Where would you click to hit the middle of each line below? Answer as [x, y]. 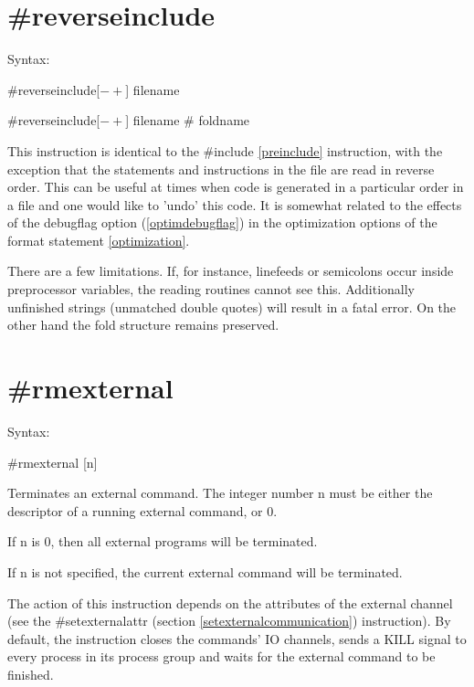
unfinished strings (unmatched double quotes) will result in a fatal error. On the [232, 307]
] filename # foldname [188, 120]
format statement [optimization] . [99, 240]
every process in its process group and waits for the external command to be [221, 656]
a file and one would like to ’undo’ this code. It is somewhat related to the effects [235, 204]
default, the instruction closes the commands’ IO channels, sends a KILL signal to [237, 638]
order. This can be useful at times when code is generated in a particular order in [236, 187]
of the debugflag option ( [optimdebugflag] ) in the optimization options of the [222, 222]
